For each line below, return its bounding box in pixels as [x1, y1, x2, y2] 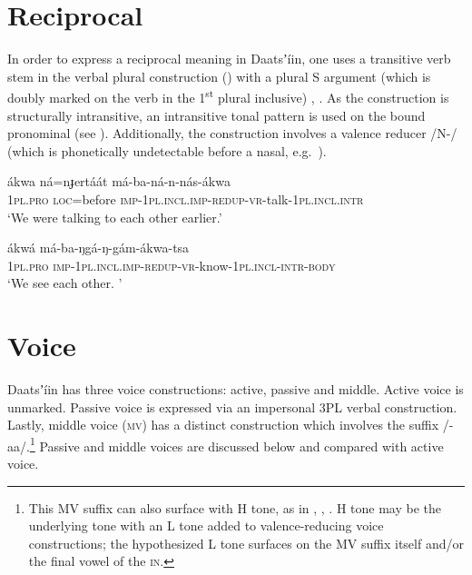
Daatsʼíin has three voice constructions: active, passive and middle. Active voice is [7, 380, 464, 399]
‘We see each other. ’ [7, 273, 123, 292]
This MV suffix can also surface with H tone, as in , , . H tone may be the [28, 498, 441, 517]
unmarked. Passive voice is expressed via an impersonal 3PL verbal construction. [7, 397, 457, 416]
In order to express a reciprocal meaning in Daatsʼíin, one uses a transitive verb [7, 49, 451, 68]
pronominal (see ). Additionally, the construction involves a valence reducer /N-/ [7, 124, 457, 143]
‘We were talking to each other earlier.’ [7, 207, 222, 226]
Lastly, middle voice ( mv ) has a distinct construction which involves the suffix [7, 415, 439, 434]
